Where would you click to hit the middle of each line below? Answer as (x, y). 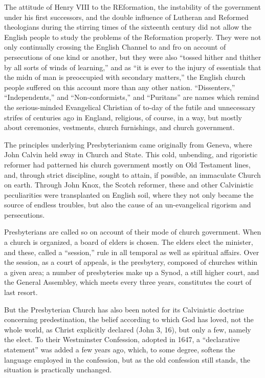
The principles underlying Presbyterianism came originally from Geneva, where (128, 144)
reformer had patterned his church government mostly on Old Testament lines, (127, 164)
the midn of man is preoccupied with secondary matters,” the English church (125, 77)
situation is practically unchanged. (58, 370)
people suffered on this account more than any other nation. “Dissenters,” (120, 87)
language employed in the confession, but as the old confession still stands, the (127, 359)
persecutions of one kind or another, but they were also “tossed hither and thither (133, 57)
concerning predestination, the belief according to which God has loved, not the (129, 319)
